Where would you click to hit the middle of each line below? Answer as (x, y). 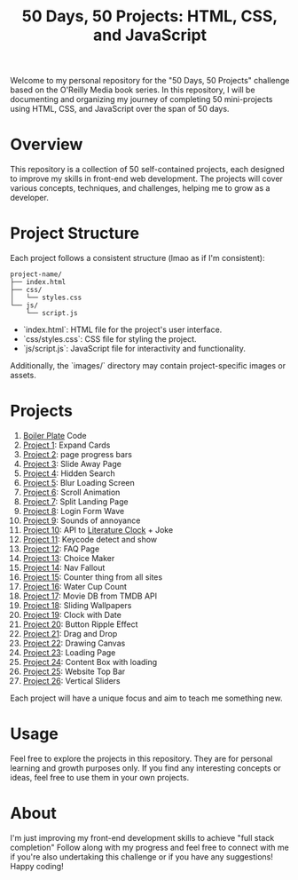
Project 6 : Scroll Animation (71, 492)
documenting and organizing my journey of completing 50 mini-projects (141, 99)
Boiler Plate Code (55, 436)
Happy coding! (37, 866)
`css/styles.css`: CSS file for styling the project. (110, 339)
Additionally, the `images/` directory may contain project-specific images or (148, 366)
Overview (47, 145)
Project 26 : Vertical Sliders (71, 681)
